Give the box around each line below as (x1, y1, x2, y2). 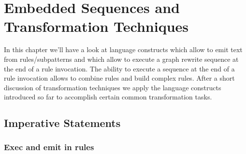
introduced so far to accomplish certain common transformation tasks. (4, 92, 212, 102)
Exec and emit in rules (4, 140, 94, 153)
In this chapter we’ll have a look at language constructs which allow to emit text (4, 44, 243, 55)
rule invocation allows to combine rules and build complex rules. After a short (4, 73, 235, 83)
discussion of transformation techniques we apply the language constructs (4, 82, 221, 92)
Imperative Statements (4, 115, 121, 130)
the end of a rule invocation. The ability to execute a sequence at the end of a (4, 63, 235, 73)
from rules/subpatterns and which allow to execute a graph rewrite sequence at (4, 54, 239, 64)
